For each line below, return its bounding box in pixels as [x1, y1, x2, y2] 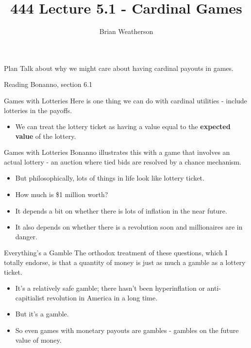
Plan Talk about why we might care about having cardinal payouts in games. [4, 63, 234, 73]
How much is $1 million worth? [15, 189, 108, 199]
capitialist [15, 292, 45, 302]
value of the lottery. [15, 131, 76, 141]
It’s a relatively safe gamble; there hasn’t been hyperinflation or [15, 283, 205, 293]
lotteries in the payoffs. [4, 105, 72, 115]
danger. [15, 231, 37, 241]
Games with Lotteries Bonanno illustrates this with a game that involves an [4, 147, 230, 157]
